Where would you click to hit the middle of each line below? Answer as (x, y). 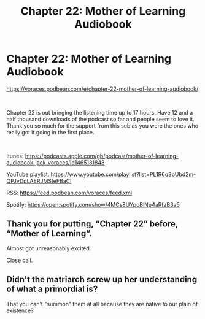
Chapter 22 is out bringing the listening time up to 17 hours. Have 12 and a (100, 112)
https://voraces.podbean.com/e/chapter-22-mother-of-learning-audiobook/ (102, 89)
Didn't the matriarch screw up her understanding (102, 279)
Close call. (20, 260)
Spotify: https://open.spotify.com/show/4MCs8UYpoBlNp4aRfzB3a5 (93, 204)
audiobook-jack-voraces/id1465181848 (56, 162)
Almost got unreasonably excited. (49, 248)
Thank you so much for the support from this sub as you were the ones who (102, 125)
